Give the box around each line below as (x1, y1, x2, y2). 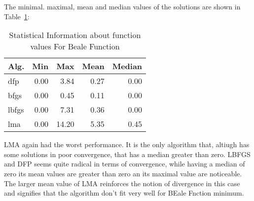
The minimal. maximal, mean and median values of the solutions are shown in (4, 1, 241, 11)
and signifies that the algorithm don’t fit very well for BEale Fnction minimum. (4, 188, 244, 198)
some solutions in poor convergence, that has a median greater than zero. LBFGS (4, 149, 251, 159)
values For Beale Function (30, 40, 120, 52)
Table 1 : (4, 11, 30, 21)
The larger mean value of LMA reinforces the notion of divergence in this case (4, 178, 240, 188)
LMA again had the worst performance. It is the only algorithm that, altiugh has (4, 139, 250, 150)
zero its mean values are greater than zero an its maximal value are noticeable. (4, 168, 242, 178)
